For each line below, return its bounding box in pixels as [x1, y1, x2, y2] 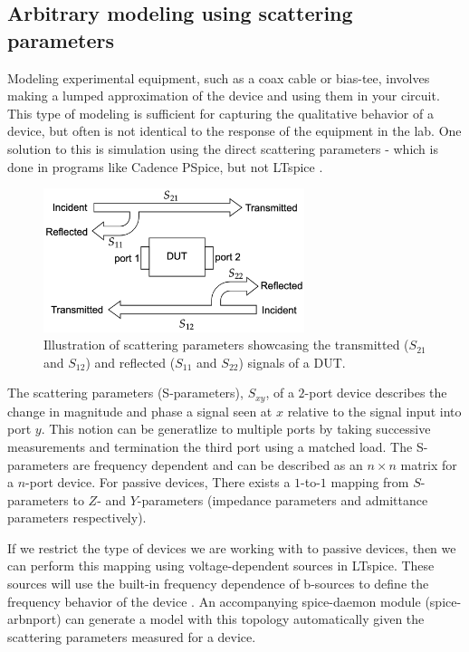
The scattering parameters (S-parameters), [7, 383, 244, 402]
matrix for [400, 455, 457, 474]
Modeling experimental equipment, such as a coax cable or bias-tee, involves [7, 68, 430, 87]
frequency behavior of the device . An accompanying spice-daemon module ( [7, 591, 430, 610]
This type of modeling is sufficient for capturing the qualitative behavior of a [7, 103, 434, 122]
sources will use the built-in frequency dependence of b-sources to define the [7, 574, 429, 593]
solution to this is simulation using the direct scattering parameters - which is [7, 139, 438, 158]
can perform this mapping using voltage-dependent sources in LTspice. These [7, 556, 435, 575]
